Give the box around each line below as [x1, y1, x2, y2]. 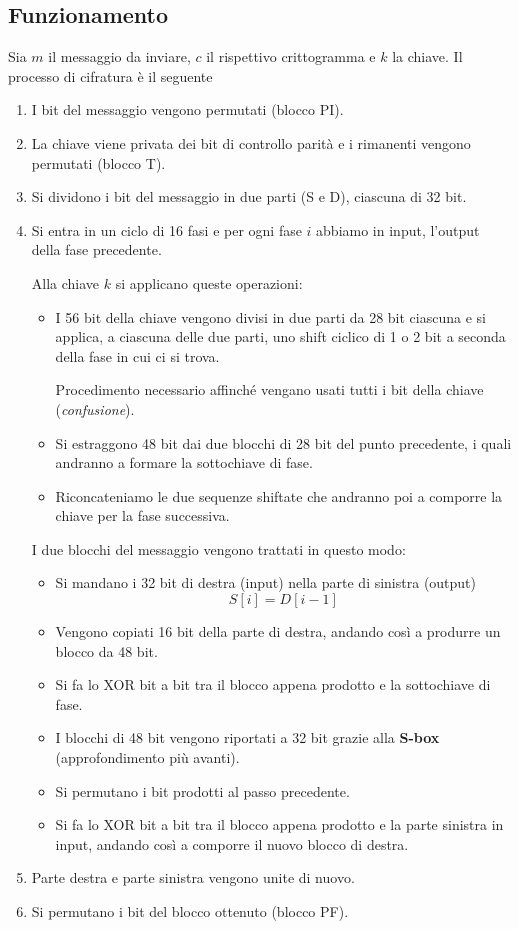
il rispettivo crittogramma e [206, 46, 376, 67]
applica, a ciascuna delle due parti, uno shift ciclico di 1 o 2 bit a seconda [55, 326, 506, 347]
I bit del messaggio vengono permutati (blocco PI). [31, 99, 344, 120]
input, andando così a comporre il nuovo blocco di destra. [55, 833, 409, 854]
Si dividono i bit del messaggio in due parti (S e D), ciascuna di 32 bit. [31, 186, 467, 207]
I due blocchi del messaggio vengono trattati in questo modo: [31, 538, 406, 559]
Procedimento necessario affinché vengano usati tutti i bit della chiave [55, 379, 484, 400]
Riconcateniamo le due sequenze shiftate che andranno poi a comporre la [55, 485, 503, 506]
